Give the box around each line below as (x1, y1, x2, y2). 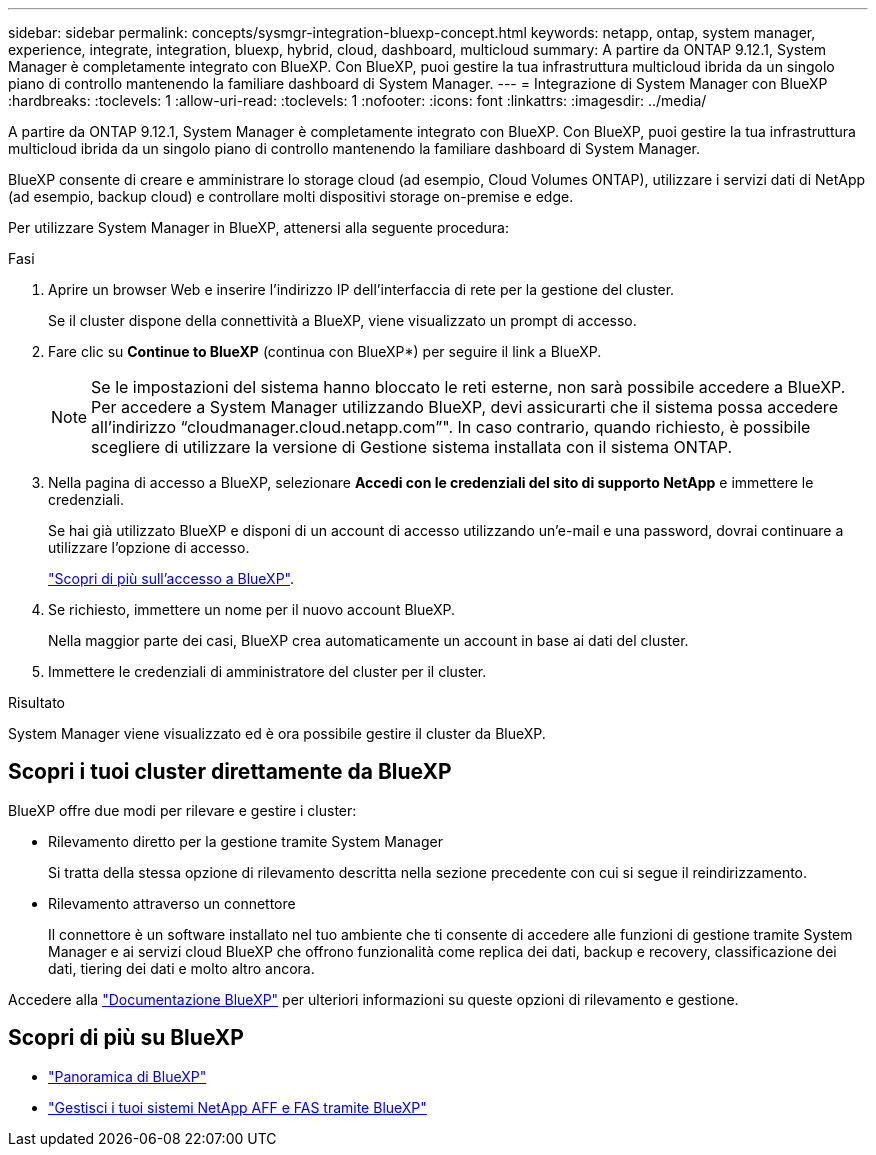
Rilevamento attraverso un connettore (48, 894, 296, 912)
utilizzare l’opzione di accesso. (48, 539, 250, 556)
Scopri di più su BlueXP (8, 1025, 244, 1051)
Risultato (8, 694, 66, 711)
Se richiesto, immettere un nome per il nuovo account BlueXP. (48, 601, 456, 618)
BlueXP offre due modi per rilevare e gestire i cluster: (8, 801, 357, 819)
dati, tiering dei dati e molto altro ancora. (48, 959, 315, 977)
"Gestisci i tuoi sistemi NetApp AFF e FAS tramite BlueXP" (48, 1098, 427, 1116)
